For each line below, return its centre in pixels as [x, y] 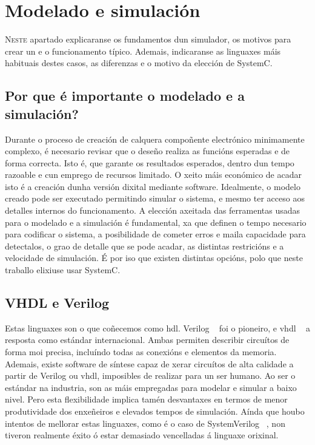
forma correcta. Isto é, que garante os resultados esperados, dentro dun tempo [150, 162]
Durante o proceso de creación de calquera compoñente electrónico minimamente [155, 139]
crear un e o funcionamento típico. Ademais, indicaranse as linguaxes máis [143, 51]
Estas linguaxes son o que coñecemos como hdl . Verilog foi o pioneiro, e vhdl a [157, 328]
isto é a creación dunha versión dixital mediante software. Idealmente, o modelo [153, 186]
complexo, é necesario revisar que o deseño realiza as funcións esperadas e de [148, 151]
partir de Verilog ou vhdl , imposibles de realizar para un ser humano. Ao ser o [150, 375]
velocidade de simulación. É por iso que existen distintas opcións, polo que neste [154, 258]
